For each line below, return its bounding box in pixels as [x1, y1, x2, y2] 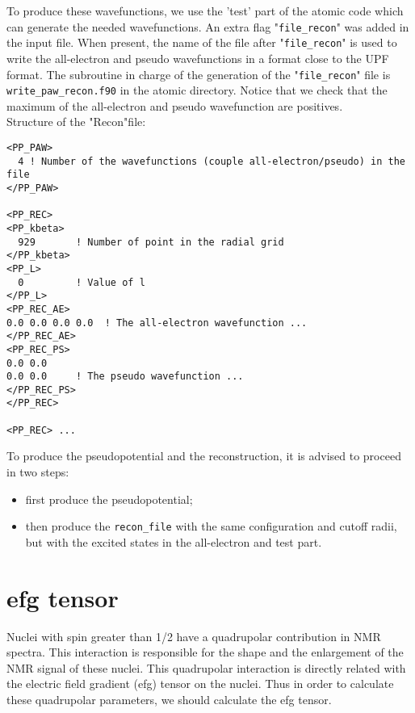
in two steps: [6, 463, 69, 480]
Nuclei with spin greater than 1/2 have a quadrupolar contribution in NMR [6, 627, 381, 644]
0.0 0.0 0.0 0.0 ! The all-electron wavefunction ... [6, 317, 308, 329]
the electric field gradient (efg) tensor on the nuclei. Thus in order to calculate [6, 675, 394, 692]
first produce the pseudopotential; [25, 490, 193, 507]
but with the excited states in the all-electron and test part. [25, 533, 322, 550]
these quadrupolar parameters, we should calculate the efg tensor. [6, 690, 332, 707]
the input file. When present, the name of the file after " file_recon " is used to [6, 34, 397, 51]
